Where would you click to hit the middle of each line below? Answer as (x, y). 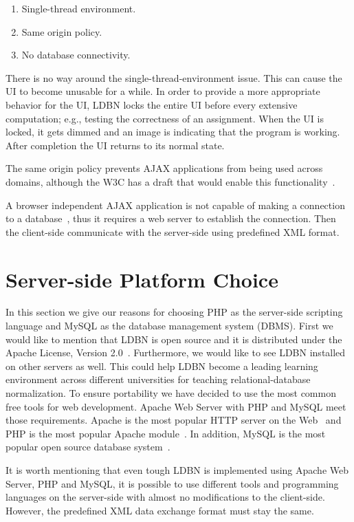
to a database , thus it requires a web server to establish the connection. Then (171, 218)
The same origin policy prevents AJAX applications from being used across (164, 168)
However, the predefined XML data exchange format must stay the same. (160, 510)
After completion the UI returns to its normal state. (115, 145)
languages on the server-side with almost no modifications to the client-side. (165, 497)
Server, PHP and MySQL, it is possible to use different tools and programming (172, 483)
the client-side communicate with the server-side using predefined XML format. (173, 231)
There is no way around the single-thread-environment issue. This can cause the (174, 77)
